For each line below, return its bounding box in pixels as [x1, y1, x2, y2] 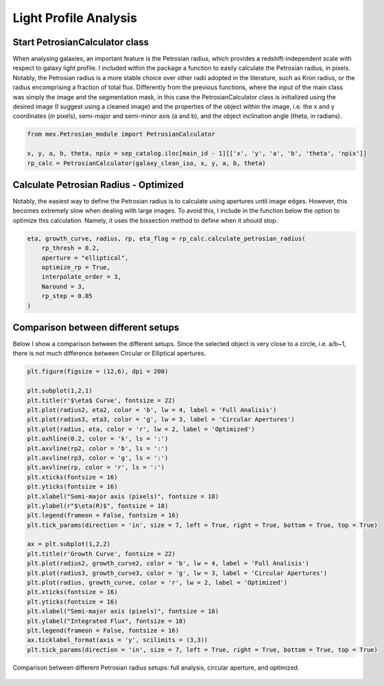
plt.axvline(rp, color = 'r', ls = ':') [27, 463, 165, 471]
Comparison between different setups [12, 321, 180, 333]
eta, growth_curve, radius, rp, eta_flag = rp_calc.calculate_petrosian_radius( [27, 234, 306, 243]
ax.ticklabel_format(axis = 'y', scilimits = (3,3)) [27, 636, 208, 644]
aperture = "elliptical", [41, 254, 129, 262]
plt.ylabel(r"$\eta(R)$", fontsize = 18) [27, 502, 169, 510]
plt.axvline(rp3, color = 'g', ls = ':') [27, 454, 169, 462]
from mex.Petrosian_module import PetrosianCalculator [27, 130, 215, 138]
